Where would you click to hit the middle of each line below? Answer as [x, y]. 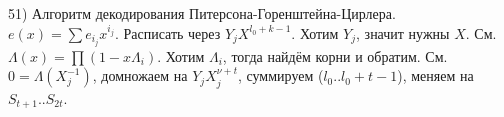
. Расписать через [167, 32]
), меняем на [435, 75]
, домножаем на [140, 75]
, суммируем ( [280, 75]
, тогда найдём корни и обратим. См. [335, 55]
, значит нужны [403, 32]
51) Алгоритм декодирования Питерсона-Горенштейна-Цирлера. [202, 13]
